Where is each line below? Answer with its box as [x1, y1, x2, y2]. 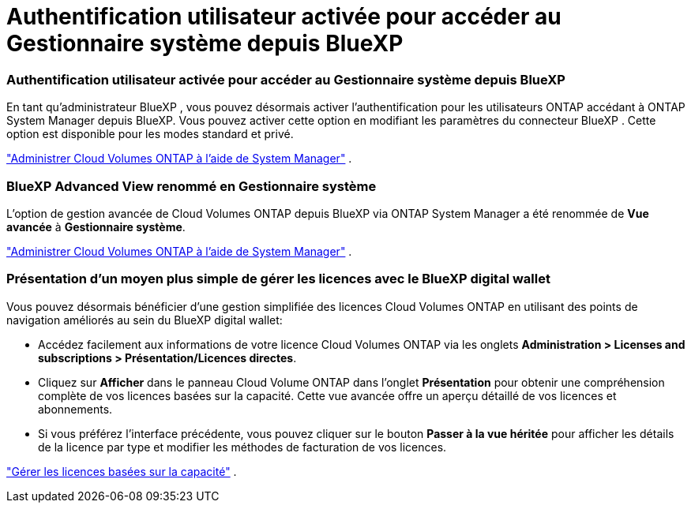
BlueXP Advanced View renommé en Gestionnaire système [6, 178, 377, 194]
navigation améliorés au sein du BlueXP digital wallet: [6, 313, 283, 327]
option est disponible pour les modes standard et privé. [6, 127, 294, 141]
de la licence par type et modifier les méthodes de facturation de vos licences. [38, 440, 447, 454]
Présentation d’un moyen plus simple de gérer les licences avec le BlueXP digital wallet [6, 271, 550, 287]
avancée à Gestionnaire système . [6, 219, 186, 234]
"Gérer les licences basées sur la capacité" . [6, 464, 237, 478]
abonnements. [38, 402, 113, 416]
